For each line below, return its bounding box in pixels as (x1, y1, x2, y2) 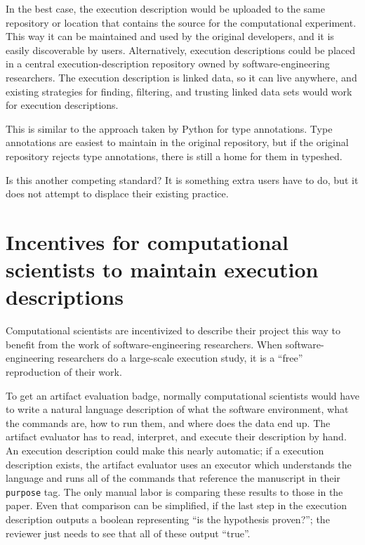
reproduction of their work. (6, 365, 122, 379)
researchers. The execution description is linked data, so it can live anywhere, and (6, 70, 357, 84)
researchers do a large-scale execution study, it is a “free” (57, 350, 303, 365)
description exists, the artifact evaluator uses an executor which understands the (6, 457, 352, 471)
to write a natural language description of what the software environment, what (6, 402, 349, 416)
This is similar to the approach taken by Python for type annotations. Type (6, 121, 333, 136)
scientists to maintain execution (6, 255, 319, 284)
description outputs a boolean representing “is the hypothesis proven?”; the (6, 512, 330, 526)
